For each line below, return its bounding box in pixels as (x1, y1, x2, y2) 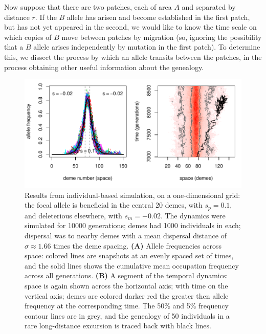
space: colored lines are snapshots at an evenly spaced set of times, (25, 250, 234, 261)
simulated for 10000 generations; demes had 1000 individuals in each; (25, 220, 241, 231)
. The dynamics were (160, 210, 226, 220)
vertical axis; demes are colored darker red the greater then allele (25, 290, 229, 301)
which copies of (4, 31, 52, 42)
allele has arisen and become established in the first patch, (66, 11, 250, 22)
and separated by (182, 2, 236, 12)
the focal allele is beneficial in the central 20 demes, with (25, 199, 203, 210)
